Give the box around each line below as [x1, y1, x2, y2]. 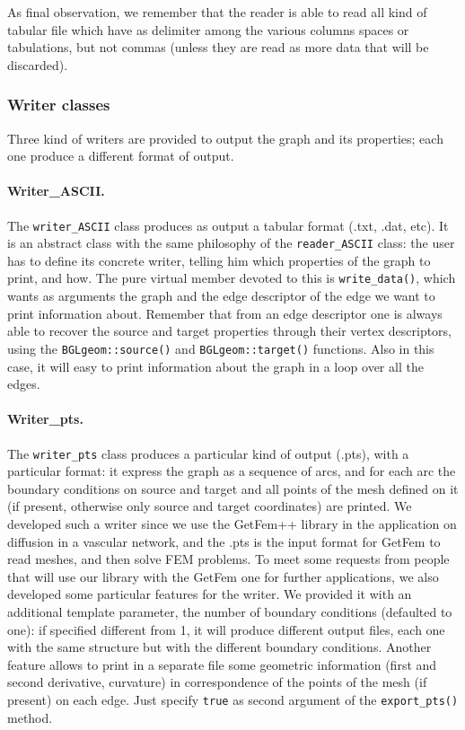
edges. [7, 374, 40, 393]
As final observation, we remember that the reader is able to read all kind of [7, 3, 427, 21]
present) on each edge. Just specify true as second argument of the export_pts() [7, 690, 459, 708]
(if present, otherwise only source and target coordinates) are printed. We [7, 497, 412, 515]
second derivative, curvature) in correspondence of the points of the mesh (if [7, 673, 427, 691]
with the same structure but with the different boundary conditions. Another [7, 638, 432, 656]
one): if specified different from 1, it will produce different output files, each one [7, 620, 445, 638]
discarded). [7, 55, 68, 74]
